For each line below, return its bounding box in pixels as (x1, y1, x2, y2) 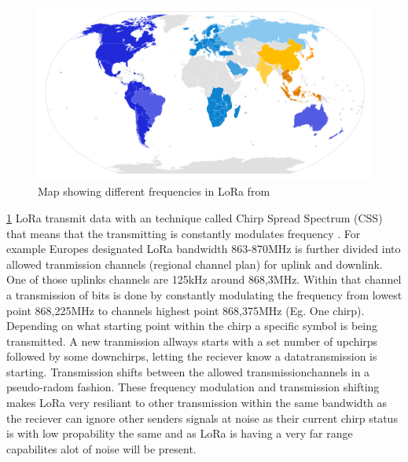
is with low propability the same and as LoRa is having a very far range (6, 425, 353, 442)
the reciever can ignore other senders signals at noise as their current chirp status (6, 409, 398, 426)
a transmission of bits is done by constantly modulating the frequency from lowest (6, 286, 402, 302)
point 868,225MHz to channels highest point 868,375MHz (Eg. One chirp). (6, 302, 365, 318)
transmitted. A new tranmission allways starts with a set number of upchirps (6, 332, 378, 349)
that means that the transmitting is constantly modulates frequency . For (6, 225, 361, 241)
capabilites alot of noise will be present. (6, 440, 197, 456)
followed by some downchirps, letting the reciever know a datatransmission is (6, 348, 377, 365)
